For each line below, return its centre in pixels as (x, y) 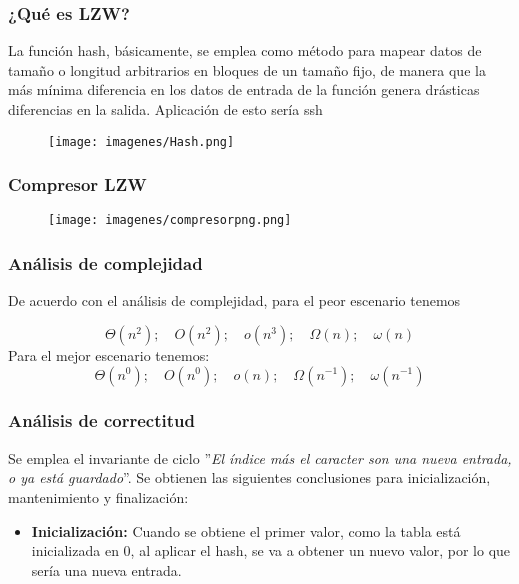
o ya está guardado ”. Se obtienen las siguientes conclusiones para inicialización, (249, 477)
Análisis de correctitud (101, 420)
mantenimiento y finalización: (98, 496)
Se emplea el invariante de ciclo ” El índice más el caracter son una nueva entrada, (260, 457)
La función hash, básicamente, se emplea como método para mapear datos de (245, 50)
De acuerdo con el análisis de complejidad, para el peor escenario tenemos (234, 300)
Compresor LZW (77, 184)
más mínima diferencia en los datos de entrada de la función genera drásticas (244, 89)
